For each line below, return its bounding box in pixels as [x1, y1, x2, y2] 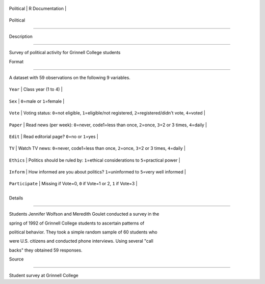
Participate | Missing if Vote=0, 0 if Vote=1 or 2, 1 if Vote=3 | [9, 181, 137, 187]
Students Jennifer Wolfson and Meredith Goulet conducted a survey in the [9, 211, 159, 217]
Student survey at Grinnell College [9, 272, 79, 278]
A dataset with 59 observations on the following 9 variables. [9, 74, 131, 81]
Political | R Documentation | [9, 5, 67, 11]
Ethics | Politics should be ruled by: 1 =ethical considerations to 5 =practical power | [9, 157, 181, 163]
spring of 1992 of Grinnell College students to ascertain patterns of [9, 220, 145, 226]
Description [9, 33, 33, 39]
